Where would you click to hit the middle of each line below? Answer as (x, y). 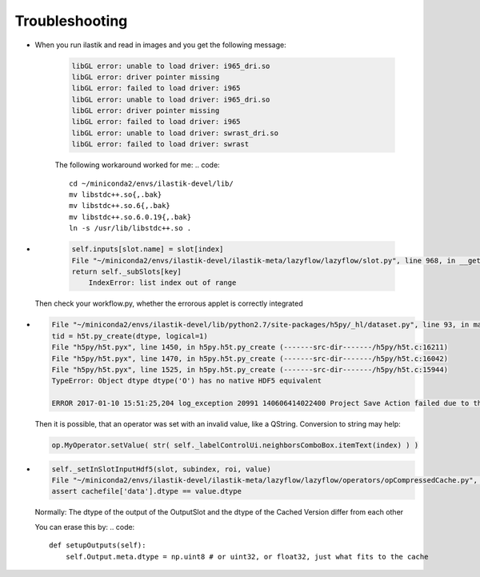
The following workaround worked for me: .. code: (137, 165)
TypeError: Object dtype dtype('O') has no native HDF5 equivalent (187, 381)
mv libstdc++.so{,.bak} (116, 195)
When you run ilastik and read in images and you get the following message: (161, 45)
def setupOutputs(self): (98, 545)
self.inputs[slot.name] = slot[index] (148, 249)
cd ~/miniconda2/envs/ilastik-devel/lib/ (151, 183)
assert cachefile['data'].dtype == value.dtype (146, 491)
